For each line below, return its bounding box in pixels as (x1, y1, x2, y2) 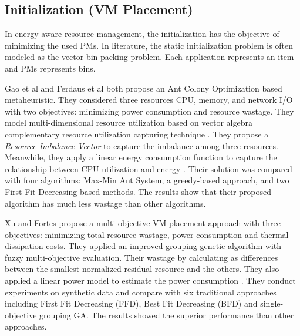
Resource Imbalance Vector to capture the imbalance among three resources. (5, 139, 278, 152)
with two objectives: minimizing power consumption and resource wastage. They (5, 105, 294, 117)
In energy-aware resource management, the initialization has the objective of (5, 28, 279, 40)
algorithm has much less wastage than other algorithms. (5, 197, 206, 209)
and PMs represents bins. (5, 62, 96, 74)
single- (260, 297, 284, 310)
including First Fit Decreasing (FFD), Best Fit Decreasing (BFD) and (5, 297, 258, 310)
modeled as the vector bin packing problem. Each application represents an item (5, 51, 294, 63)
